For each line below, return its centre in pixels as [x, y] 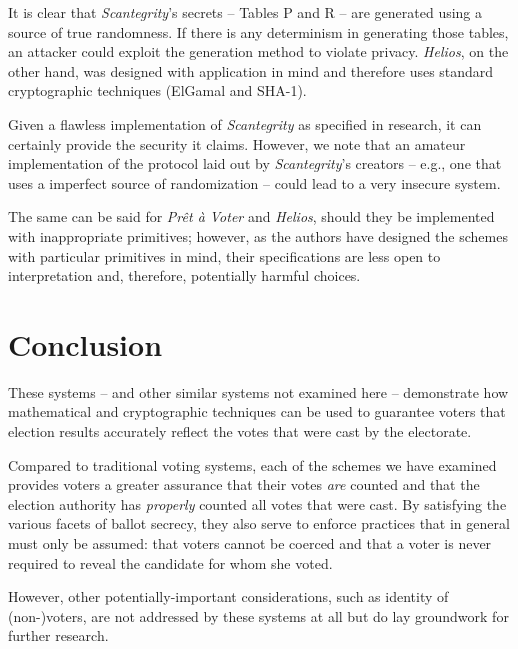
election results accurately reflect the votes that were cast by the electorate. [240, 431]
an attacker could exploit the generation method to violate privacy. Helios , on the [258, 51]
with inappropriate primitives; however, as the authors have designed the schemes [258, 235]
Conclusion [85, 343]
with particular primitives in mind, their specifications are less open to [224, 255]
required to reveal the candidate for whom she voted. [170, 562]
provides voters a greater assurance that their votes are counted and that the [244, 484]
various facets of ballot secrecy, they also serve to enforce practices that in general [259, 523]
